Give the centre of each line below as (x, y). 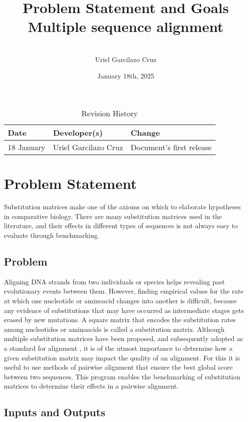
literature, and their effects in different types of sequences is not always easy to (121, 226)
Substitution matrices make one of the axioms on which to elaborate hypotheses (123, 207)
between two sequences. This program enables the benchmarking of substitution (122, 376)
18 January (27, 147)
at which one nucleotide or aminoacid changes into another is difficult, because (120, 300)
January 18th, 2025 (126, 75)
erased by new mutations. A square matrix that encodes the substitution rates (120, 320)
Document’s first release (171, 147)
